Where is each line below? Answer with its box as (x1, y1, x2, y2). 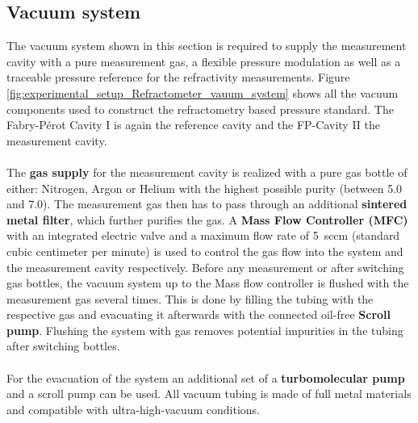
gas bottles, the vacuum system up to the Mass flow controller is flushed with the (6, 274, 409, 291)
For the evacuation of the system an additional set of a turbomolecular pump (6, 369, 405, 386)
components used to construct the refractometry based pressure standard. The (6, 100, 394, 117)
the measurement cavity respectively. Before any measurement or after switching (6, 258, 404, 275)
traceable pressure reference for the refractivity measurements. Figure (6, 69, 350, 86)
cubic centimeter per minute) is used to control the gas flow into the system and (6, 242, 403, 259)
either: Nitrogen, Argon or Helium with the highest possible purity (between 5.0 (6, 179, 403, 196)
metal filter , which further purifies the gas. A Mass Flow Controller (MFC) (6, 211, 408, 228)
